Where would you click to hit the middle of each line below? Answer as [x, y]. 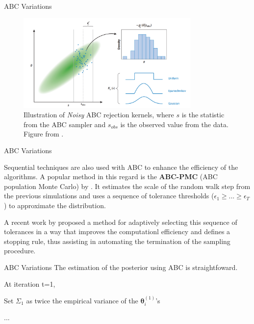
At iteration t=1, [30, 283]
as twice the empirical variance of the [82, 300]
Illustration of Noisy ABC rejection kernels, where [99, 115]
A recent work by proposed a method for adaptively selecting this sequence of [121, 222]
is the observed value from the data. [174, 124]
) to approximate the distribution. [55, 205]
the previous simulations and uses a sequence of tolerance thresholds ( [109, 196]
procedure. [20, 251]
